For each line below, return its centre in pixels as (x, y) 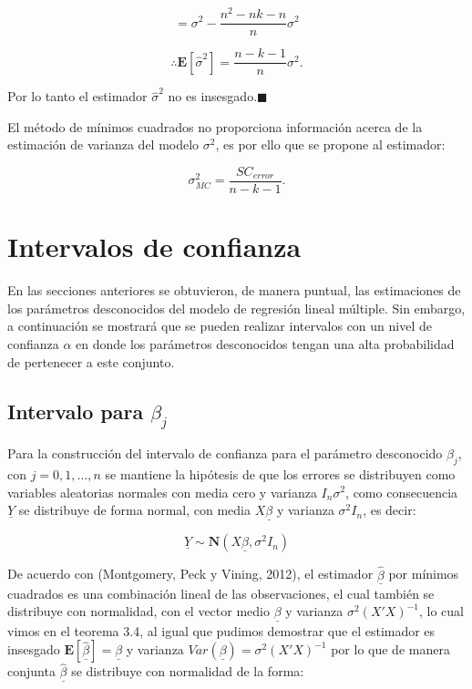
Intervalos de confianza (154, 247)
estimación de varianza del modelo (103, 144)
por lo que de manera (390, 649)
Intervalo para (76, 411)
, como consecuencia (402, 492)
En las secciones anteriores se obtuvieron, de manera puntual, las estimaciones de (234, 290)
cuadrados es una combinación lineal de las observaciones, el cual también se (221, 593)
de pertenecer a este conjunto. (91, 361)
